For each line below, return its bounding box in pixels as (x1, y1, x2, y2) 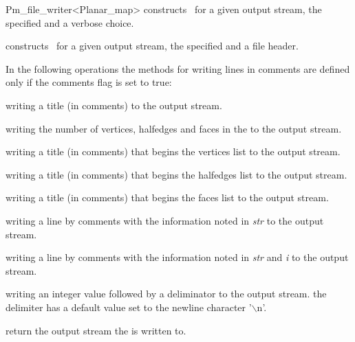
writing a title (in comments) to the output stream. (6, 98, 222, 112)
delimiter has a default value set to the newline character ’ (6, 299, 252, 314)
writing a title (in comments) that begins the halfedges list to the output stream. (6, 167, 347, 181)
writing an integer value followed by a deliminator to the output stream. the (6, 286, 327, 301)
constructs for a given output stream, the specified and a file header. (6, 38, 299, 53)
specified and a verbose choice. (6, 15, 134, 30)
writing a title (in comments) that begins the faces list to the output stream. (6, 190, 329, 205)
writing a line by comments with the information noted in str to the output (6, 213, 324, 227)
